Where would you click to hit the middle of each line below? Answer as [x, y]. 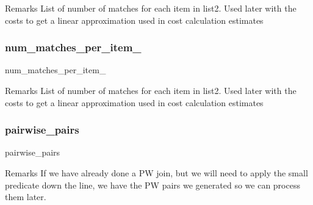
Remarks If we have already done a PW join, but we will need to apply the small [156, 173]
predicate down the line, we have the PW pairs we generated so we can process [153, 185]
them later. [26, 197]
